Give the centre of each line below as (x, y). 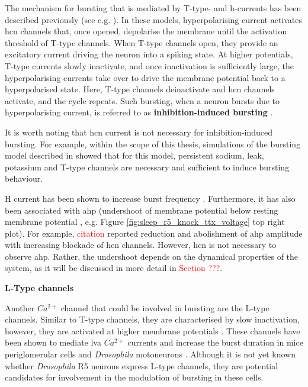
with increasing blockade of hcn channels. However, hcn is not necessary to (141, 245)
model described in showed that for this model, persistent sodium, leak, (134, 155)
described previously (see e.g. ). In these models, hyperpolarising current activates (154, 19)
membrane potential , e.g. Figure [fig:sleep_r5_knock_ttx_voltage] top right (145, 222)
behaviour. (24, 178)
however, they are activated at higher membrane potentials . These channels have (153, 330)
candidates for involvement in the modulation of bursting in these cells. (134, 377)
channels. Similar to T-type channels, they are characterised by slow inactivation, (152, 319)
